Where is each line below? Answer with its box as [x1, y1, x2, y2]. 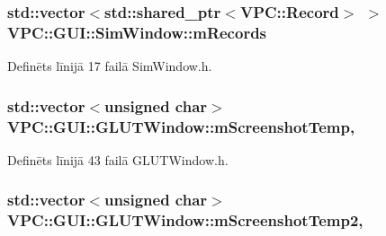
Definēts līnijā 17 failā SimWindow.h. [7, 57, 212, 75]
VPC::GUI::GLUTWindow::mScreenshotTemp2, [7, 209, 364, 232]
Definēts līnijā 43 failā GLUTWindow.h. [7, 150, 229, 169]
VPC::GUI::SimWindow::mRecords [7, 21, 267, 43]
